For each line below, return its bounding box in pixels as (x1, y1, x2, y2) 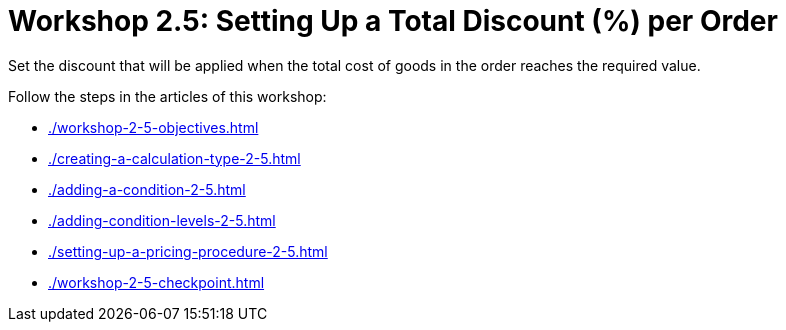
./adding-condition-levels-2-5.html (48, 211, 276, 229)
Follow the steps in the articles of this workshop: (8, 87, 327, 105)
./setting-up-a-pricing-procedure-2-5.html (48, 242, 328, 260)
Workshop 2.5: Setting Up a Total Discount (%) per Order (8, 4, 778, 38)
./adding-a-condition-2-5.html (48, 180, 246, 198)
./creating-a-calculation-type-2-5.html (48, 149, 301, 167)
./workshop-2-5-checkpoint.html (48, 273, 265, 291)
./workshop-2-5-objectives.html (48, 118, 259, 136)
